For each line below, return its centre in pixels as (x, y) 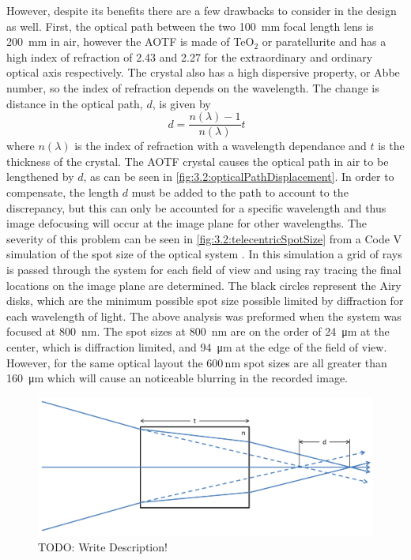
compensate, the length (63, 192)
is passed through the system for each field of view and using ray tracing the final (204, 269)
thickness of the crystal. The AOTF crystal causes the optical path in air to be (198, 161)
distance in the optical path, (75, 103)
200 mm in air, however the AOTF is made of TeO (130, 41)
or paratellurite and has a (324, 41)
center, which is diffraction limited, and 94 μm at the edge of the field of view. (197, 346)
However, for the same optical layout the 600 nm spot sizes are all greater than (197, 362)
